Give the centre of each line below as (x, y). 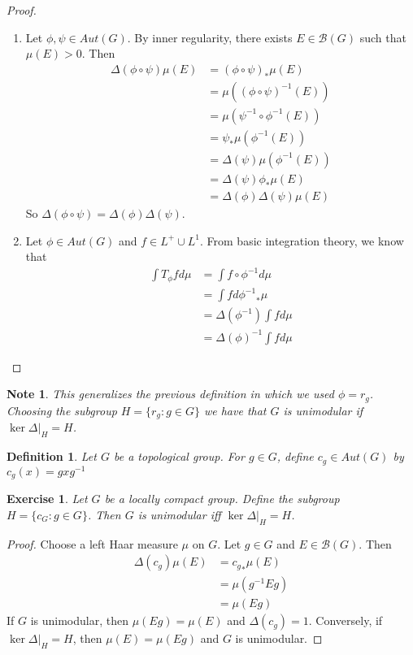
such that (383, 37)
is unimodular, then (79, 620)
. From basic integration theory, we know (302, 240)
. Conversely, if (346, 620)
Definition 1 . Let (52, 456)
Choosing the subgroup (62, 410)
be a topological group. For (179, 456)
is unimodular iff (179, 514)
